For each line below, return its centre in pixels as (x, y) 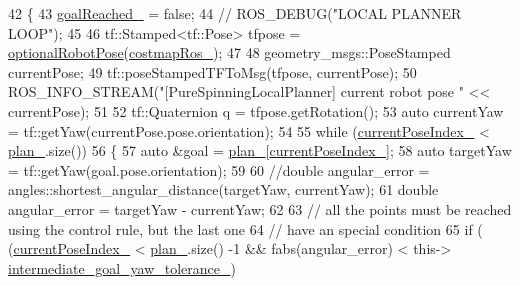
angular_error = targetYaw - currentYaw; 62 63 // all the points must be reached (260, 208)
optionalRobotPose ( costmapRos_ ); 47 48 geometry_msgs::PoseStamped (229, 52)
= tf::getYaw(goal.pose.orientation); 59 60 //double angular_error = (219, 169)
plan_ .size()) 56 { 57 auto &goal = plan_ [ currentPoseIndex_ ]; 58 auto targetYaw (260, 150)
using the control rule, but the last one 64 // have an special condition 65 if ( (245, 228)
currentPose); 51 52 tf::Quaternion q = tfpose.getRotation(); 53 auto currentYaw (256, 110)
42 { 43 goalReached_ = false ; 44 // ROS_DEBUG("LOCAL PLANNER (235, 13)
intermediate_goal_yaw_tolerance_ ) (122, 267)
